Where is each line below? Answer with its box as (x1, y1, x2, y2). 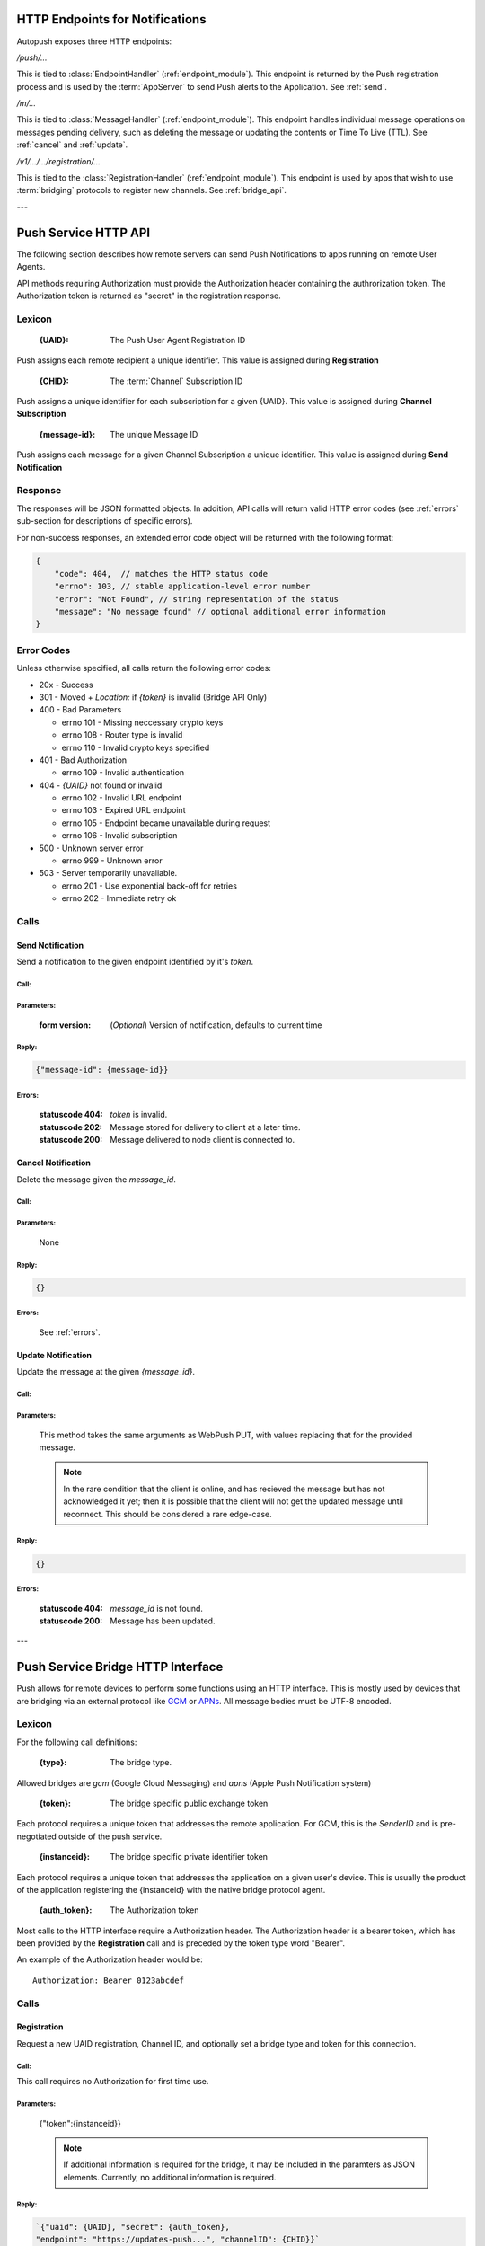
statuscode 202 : (39, 1121, 102, 1132)
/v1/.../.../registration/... (16, 155, 101, 166)
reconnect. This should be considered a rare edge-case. (63, 1508, 273, 1519)
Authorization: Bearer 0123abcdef (32, 1975, 184, 1985)
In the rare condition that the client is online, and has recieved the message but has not (63, 1483, 385, 1494)
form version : (39, 1020, 92, 1030)
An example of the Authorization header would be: (16, 1954, 204, 1965)
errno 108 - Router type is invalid (61, 730, 183, 740)
